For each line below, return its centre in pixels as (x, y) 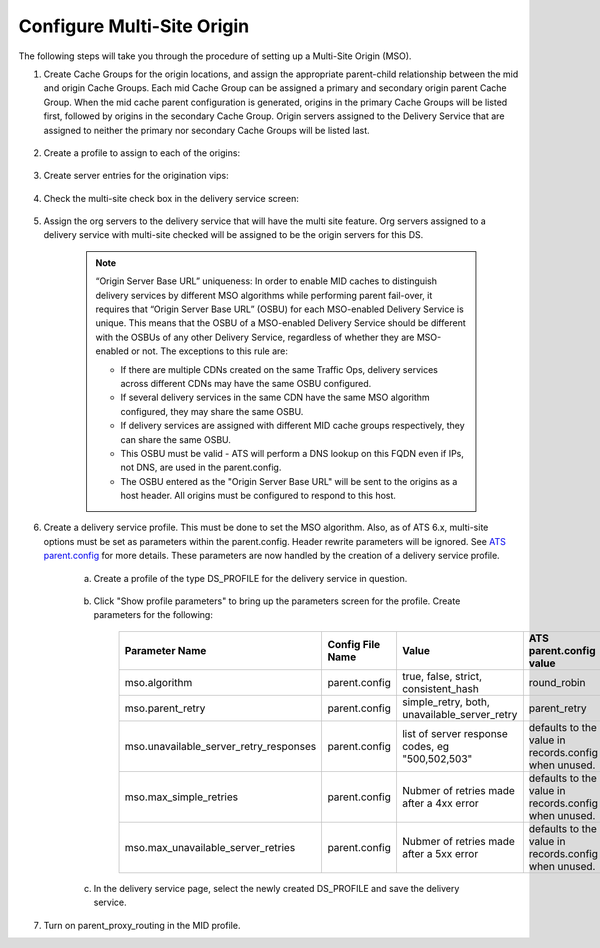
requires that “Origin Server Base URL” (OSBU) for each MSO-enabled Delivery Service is (279, 309)
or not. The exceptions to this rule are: (209, 351)
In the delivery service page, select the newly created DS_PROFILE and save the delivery (276, 888)
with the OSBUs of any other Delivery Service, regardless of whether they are (255, 337)
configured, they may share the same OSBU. (212, 411)
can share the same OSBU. (176, 439)
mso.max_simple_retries (181, 797)
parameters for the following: (153, 615)
